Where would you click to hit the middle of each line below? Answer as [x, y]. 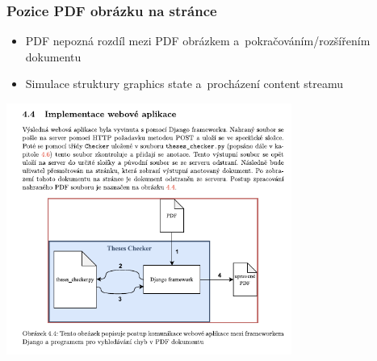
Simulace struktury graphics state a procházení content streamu [184, 84]
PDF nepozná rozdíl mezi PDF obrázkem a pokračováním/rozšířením [198, 41]
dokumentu [53, 56]
